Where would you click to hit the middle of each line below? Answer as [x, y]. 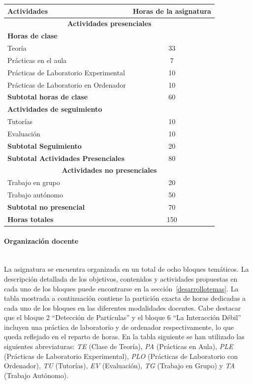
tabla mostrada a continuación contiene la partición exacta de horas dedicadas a [125, 298]
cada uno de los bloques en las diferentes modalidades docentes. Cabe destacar [123, 307]
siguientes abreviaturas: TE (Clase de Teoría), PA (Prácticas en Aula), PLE [119, 346]
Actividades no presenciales [109, 170]
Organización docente [41, 240]
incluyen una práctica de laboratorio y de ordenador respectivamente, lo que [119, 327]
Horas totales [31, 219]
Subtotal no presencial [46, 207]
